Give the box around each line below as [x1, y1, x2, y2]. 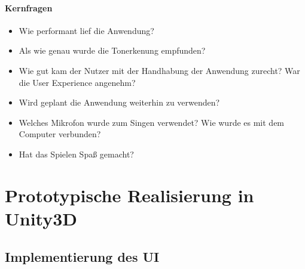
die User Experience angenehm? [19, 76, 136, 88]
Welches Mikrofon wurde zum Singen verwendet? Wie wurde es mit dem [19, 116, 285, 128]
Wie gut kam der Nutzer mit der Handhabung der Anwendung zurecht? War [19, 64, 300, 76]
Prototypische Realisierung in [5, 183, 254, 207]
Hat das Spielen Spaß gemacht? [19, 147, 134, 160]
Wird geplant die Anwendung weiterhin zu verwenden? [19, 96, 220, 109]
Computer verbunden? [19, 128, 101, 140]
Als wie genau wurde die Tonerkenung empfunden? [19, 44, 206, 57]
